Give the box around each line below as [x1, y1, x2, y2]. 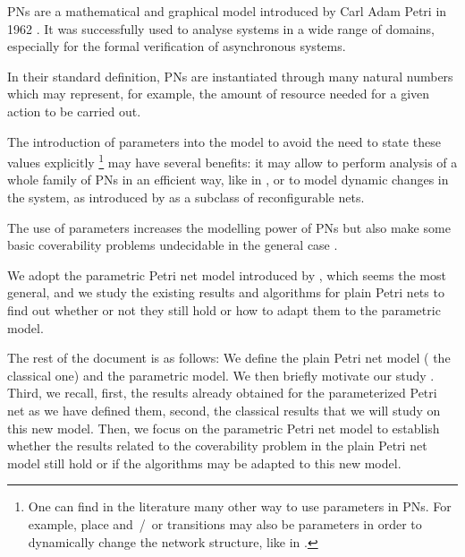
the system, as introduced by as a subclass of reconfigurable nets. [7, 188, 365, 206]
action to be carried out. [7, 101, 141, 120]
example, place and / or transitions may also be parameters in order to [28, 514, 422, 533]
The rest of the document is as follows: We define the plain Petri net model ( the [7, 348, 451, 367]
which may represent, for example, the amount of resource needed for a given [7, 84, 430, 103]
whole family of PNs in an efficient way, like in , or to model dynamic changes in [7, 170, 449, 189]
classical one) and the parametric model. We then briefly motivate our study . [7, 365, 435, 384]
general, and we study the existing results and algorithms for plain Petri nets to [7, 283, 444, 302]
